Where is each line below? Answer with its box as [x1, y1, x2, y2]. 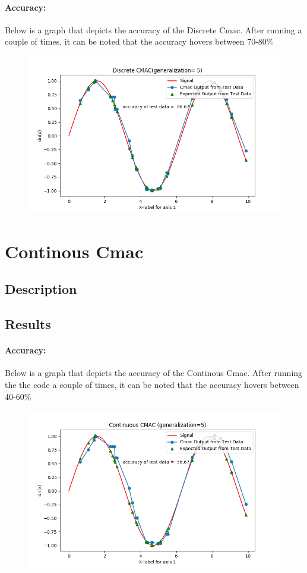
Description [5, 280, 77, 298]
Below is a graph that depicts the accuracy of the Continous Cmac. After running [5, 367, 303, 379]
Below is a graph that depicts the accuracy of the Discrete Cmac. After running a [5, 23, 302, 36]
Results [5, 315, 51, 333]
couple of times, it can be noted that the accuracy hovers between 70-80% [5, 35, 274, 48]
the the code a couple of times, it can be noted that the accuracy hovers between [5, 378, 299, 390]
